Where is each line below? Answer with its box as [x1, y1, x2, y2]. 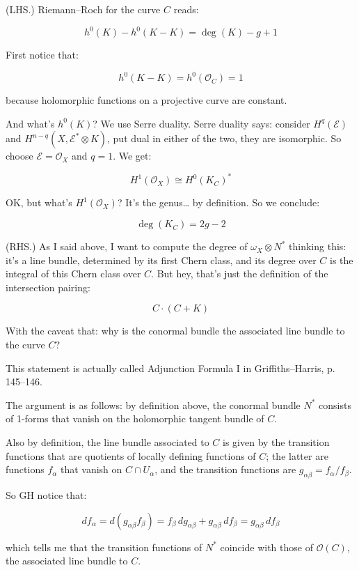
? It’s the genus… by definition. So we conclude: [117, 195, 320, 210]
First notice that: [6, 47, 79, 62]
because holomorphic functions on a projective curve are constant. [6, 93, 287, 107]
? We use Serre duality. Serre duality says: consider [93, 116, 310, 130]
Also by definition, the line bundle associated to [6, 435, 209, 449]
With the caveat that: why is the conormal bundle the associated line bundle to [6, 323, 345, 338]
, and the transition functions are [154, 462, 296, 477]
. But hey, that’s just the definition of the [151, 266, 328, 281]
